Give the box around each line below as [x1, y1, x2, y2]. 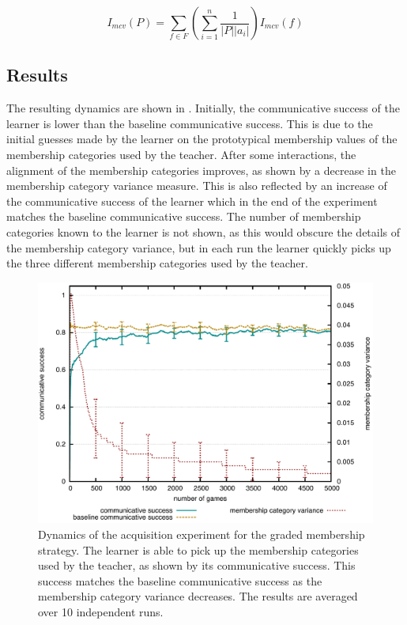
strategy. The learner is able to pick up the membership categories [38, 541, 359, 558]
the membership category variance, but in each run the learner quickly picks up [6, 239, 391, 256]
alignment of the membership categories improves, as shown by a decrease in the [6, 161, 396, 178]
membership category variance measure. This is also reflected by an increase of [6, 177, 387, 194]
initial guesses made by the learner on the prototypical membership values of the [6, 131, 398, 147]
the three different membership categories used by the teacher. [6, 255, 308, 271]
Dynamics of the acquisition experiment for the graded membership [38, 525, 365, 542]
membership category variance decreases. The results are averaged [38, 588, 358, 604]
